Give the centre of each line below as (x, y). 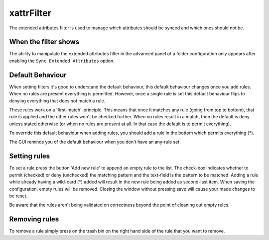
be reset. (18, 196)
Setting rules (30, 156)
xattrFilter (30, 13)
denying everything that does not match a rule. (57, 101)
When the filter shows (44, 42)
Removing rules (34, 219)
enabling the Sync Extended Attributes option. (62, 61)
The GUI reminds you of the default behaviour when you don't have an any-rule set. (95, 142)
